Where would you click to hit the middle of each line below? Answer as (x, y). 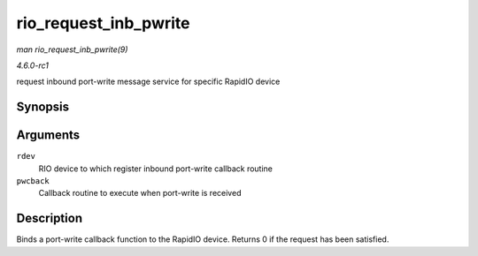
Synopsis (43, 107)
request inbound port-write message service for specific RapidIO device (148, 82)
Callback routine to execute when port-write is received (140, 193)
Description (50, 218)
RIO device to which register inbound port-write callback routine (156, 169)
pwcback (33, 181)
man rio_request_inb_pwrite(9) (72, 49)
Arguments (48, 136)
